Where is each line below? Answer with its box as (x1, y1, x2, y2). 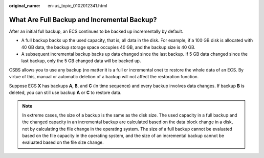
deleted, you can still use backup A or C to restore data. (9, 90, 122, 95)
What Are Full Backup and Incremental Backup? (9, 15, 157, 24)
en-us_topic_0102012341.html (47, 3, 108, 8)
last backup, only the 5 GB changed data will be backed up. (21, 58, 141, 64)
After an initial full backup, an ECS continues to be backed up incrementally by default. (9, 28, 183, 34)
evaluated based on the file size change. (22, 139, 104, 145)
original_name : (9, 3, 41, 8)
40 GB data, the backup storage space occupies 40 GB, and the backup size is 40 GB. (21, 44, 196, 50)
